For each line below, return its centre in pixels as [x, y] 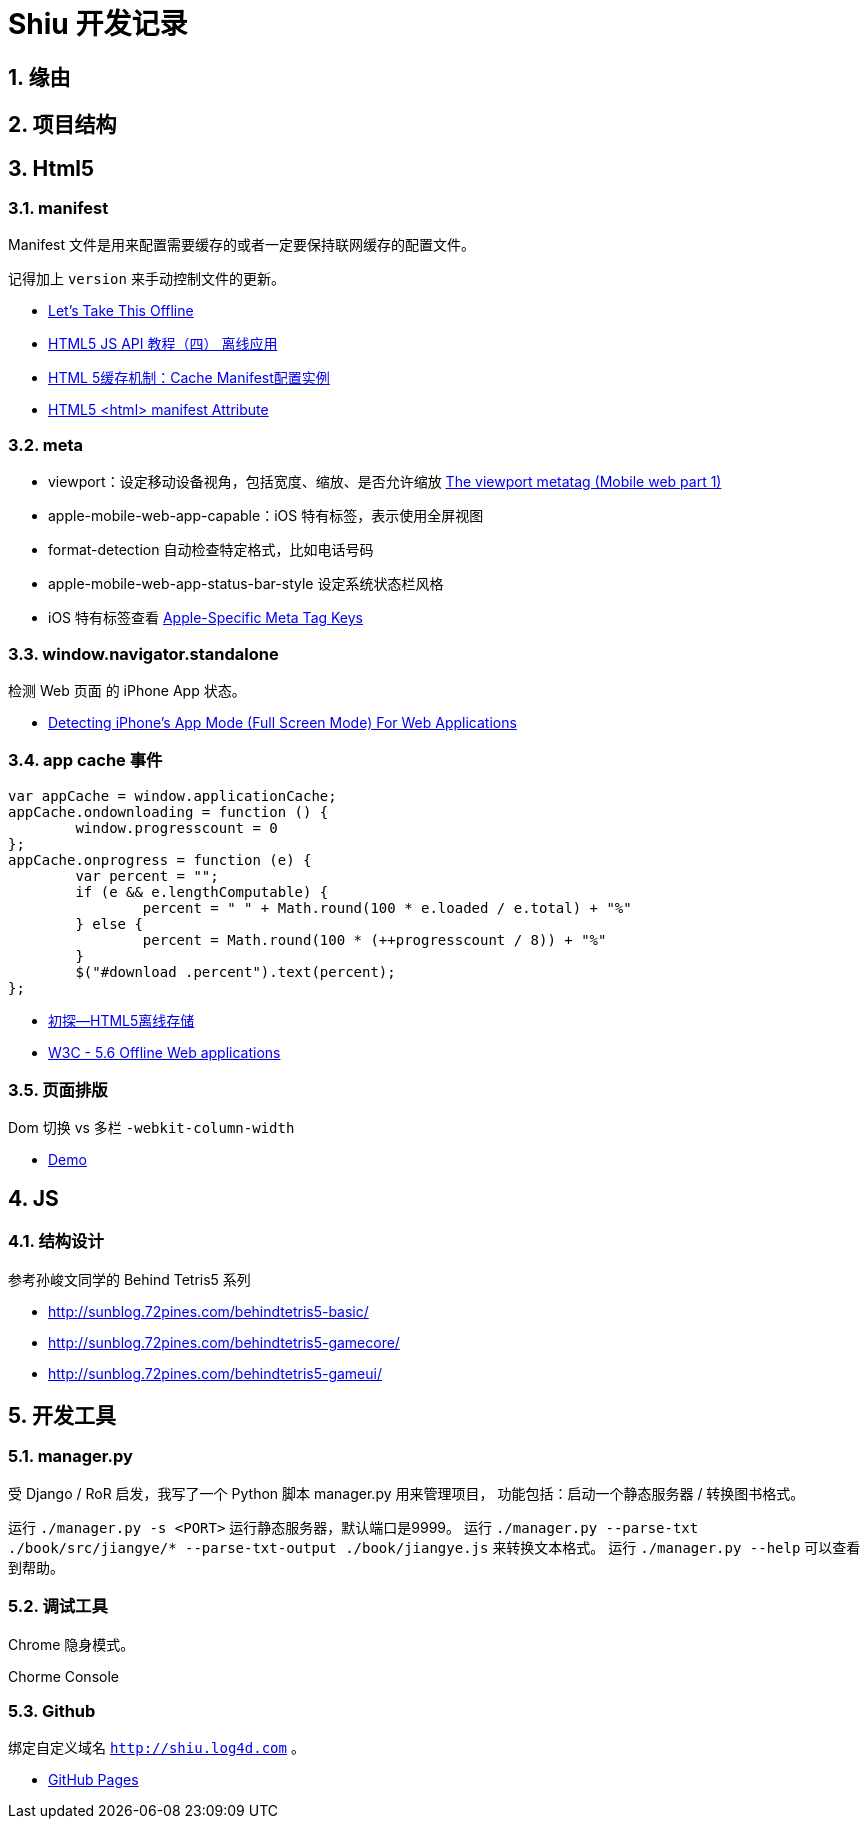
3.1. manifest [58, 208]
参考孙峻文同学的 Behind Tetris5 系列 [129, 1279]
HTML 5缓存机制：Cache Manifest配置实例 [189, 378]
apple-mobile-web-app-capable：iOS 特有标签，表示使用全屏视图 [266, 516]
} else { [109, 923]
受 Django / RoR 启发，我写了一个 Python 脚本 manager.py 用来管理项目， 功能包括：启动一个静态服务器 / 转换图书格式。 [406, 1493]
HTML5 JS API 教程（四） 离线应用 [163, 344]
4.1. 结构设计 [56, 1241]
